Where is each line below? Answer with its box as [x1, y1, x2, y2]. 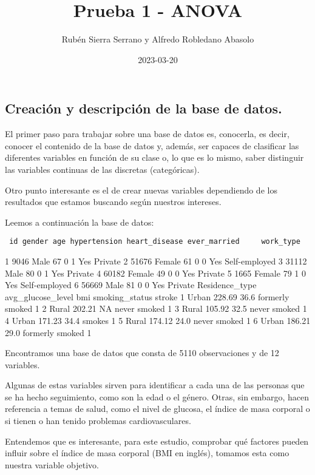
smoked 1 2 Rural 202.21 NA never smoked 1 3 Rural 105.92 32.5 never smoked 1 [5, 302, 307, 315]
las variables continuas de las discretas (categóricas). [5, 163, 200, 175]
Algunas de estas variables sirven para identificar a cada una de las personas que [5, 379, 305, 391]
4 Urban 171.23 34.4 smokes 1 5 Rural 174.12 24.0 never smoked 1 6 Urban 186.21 [5, 314, 311, 326]
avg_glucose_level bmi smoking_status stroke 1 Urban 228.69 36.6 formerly [5, 290, 290, 303]
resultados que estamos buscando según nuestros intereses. [5, 195, 222, 208]
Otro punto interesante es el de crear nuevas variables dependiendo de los [5, 183, 277, 196]
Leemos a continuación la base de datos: [5, 215, 154, 228]
